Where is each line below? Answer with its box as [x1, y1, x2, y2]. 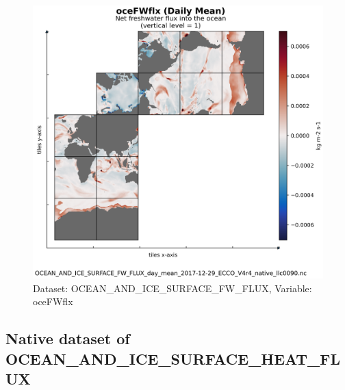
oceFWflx [33, 294, 73, 309]
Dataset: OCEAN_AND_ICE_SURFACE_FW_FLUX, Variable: [33, 281, 312, 295]
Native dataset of [5, 328, 130, 349]
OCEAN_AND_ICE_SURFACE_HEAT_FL [5, 348, 341, 369]
